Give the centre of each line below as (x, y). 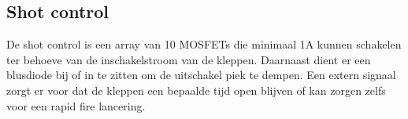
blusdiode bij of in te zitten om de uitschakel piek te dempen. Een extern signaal (201, 75)
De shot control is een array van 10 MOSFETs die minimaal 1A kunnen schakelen (204, 44)
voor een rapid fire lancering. (76, 105)
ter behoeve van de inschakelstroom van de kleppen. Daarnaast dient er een (189, 59)
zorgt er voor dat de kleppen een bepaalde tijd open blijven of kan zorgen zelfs (196, 90)
